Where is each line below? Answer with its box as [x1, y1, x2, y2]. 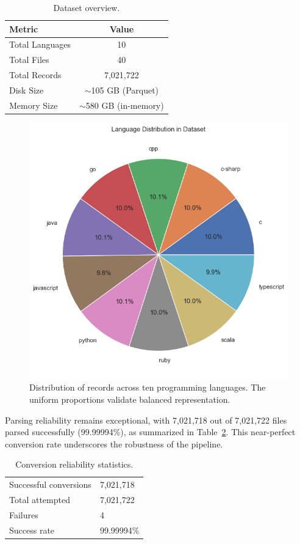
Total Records [9, 68, 62, 81]
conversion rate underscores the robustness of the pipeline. [5, 437, 223, 450]
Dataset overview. [53, 1, 120, 13]
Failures [9, 508, 38, 521]
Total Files [9, 53, 49, 66]
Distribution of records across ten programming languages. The [29, 381, 266, 394]
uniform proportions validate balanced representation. [29, 392, 230, 405]
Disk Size [9, 83, 44, 96]
